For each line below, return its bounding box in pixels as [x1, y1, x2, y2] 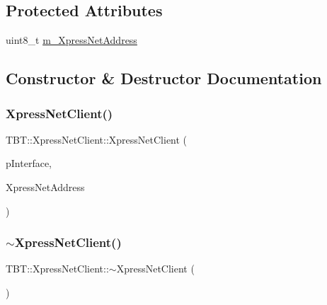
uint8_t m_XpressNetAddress [6, 33, 137, 47]
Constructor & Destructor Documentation [6, 67, 322, 89]
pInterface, [6, 156, 52, 171]
